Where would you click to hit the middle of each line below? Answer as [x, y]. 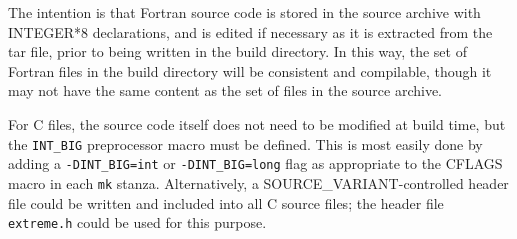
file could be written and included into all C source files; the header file [226, 202]
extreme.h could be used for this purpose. [137, 222]
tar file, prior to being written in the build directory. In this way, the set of [237, 51]
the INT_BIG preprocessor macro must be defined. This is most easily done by [245, 143]
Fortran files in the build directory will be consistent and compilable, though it [250, 70]
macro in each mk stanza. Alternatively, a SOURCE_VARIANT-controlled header [258, 182]
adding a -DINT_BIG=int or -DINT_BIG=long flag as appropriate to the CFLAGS [255, 163]
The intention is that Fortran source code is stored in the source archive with [244, 12]
